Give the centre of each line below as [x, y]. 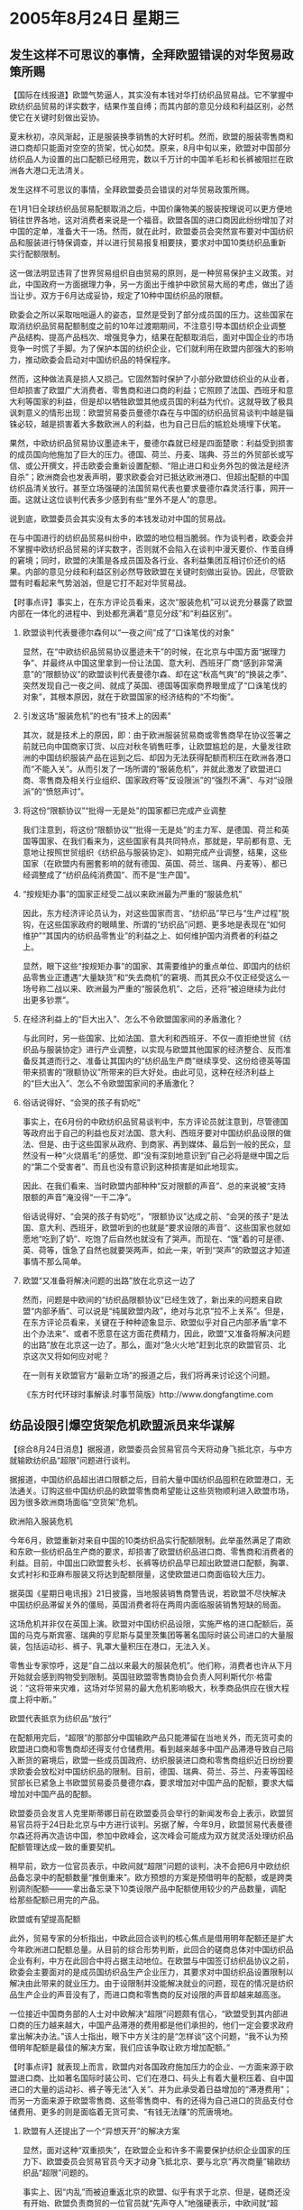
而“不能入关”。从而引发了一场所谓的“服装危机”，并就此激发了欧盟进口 [152, 769]
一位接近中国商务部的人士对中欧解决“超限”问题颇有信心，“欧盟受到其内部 [145, 2013]
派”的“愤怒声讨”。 [55, 791]
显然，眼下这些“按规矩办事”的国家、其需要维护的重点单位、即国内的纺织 [156, 966]
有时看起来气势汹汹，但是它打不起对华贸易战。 [104, 583]
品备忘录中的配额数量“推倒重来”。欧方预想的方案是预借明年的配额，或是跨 [147, 1877]
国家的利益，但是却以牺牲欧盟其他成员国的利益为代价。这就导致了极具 [163, 401]
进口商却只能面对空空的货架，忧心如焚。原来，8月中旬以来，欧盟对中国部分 [150, 148]
